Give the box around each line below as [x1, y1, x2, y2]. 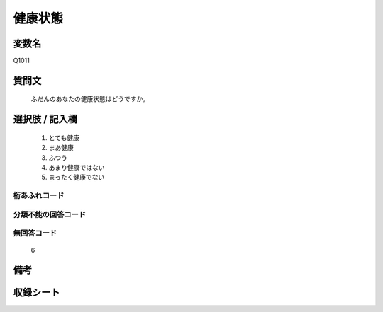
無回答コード [13, 229, 57, 238]
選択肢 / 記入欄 [13, 113, 78, 125]
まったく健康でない [48, 173, 105, 182]
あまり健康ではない [48, 163, 105, 172]
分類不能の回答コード [13, 209, 87, 219]
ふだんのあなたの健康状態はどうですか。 [30, 95, 149, 103]
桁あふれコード [13, 191, 65, 201]
